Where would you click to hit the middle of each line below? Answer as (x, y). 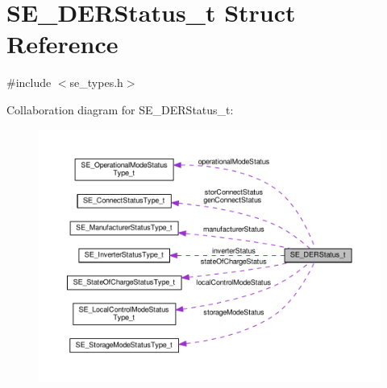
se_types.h (96, 83)
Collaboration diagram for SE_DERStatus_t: (120, 109)
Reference (62, 44)
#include (29, 83)
